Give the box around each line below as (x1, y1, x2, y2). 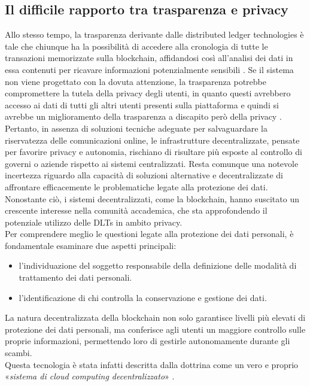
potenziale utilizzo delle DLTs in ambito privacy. (5, 215, 183, 228)
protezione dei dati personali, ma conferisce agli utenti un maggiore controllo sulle (5, 323, 306, 335)
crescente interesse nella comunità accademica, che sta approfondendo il (5, 204, 268, 217)
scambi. (5, 347, 32, 359)
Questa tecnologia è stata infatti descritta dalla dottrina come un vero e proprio (5, 358, 299, 370)
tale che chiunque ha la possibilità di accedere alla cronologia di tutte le (5, 39, 268, 52)
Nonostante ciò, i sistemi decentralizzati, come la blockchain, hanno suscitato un (5, 192, 299, 205)
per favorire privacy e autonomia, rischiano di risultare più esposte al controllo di (5, 145, 302, 158)
